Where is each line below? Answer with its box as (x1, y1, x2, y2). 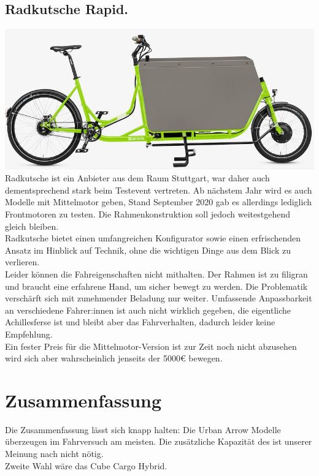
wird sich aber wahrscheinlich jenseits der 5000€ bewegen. (5, 352, 223, 365)
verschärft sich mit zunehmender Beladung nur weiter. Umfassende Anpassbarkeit (5, 292, 312, 304)
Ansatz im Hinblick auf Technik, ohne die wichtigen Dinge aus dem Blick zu (5, 243, 291, 256)
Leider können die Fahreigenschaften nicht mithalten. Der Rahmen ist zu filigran (5, 267, 308, 280)
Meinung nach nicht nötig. (5, 447, 104, 460)
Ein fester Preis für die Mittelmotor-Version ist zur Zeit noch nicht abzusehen (5, 339, 297, 352)
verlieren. (5, 255, 40, 268)
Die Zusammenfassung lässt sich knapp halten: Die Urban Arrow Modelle (5, 423, 281, 436)
